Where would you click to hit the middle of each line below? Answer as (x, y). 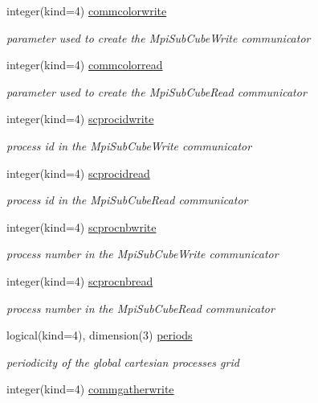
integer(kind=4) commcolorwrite (87, 10)
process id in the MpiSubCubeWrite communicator (129, 145)
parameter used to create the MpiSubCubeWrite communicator (159, 37)
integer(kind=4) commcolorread (85, 65)
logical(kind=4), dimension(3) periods (100, 335)
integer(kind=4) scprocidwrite (80, 119)
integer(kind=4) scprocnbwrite (82, 226)
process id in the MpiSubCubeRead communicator (127, 200)
